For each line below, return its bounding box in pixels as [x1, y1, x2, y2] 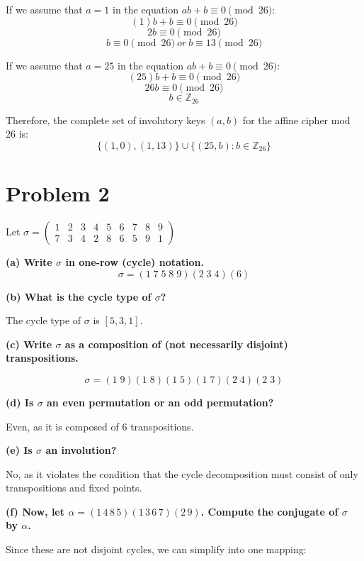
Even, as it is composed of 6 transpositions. [6, 418, 194, 433]
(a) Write [6, 254, 52, 269]
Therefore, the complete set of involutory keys [6, 112, 205, 127]
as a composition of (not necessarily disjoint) [64, 336, 288, 351]
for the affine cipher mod [242, 112, 351, 127]
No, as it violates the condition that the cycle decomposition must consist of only [6, 466, 358, 481]
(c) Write [6, 336, 52, 351]
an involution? [45, 443, 117, 457]
